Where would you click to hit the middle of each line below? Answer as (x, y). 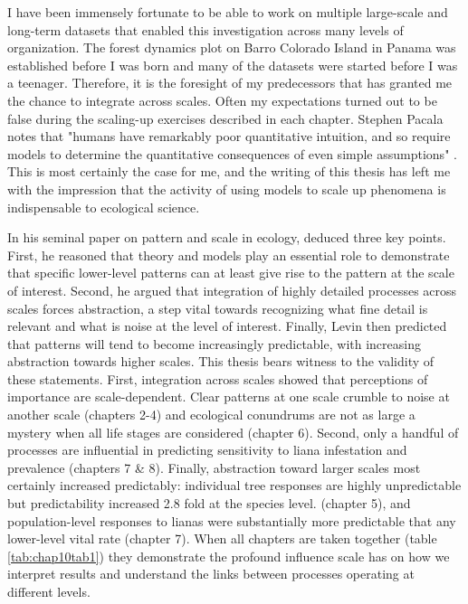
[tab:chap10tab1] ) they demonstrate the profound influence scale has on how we (229, 556)
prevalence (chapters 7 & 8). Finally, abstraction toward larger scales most (214, 467)
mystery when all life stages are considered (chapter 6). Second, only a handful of (233, 432)
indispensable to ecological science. (104, 207)
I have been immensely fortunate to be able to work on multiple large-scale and (228, 12)
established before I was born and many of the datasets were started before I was (233, 65)
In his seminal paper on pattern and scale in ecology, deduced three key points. (227, 237)
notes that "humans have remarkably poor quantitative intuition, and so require (229, 136)
